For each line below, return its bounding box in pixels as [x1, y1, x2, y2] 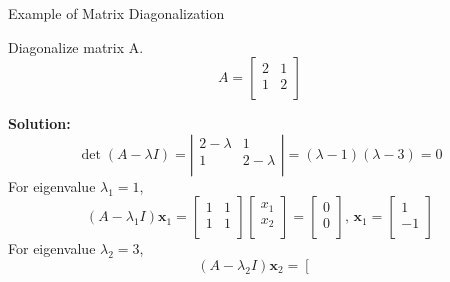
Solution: [8, 113, 71, 134]
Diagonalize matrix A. [8, 36, 144, 57]
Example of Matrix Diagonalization [8, 3, 225, 23]
